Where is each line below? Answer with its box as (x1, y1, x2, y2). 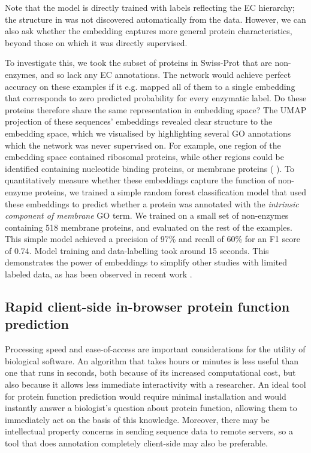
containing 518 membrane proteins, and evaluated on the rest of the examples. (5, 221, 292, 233)
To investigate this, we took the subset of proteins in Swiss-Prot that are (5, 56, 272, 69)
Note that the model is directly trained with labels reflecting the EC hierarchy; (5, 1, 295, 13)
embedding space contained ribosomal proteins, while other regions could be (5, 150, 284, 163)
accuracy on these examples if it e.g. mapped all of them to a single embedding (5, 80, 295, 92)
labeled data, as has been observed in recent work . (5, 268, 192, 280)
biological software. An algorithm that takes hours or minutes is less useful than (5, 354, 298, 367)
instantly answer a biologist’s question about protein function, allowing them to (5, 401, 297, 414)
